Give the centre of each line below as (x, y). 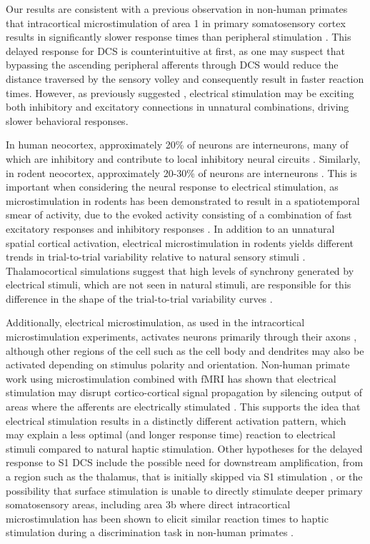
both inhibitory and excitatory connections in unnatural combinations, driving (177, 107)
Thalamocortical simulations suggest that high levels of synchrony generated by (180, 270)
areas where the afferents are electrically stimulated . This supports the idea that (183, 407)
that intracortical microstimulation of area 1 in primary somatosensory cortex (176, 22)
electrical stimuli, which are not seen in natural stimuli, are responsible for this (179, 284)
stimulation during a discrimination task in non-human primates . (150, 532)
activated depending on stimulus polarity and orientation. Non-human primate (178, 364)
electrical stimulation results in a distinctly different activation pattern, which (176, 420)
